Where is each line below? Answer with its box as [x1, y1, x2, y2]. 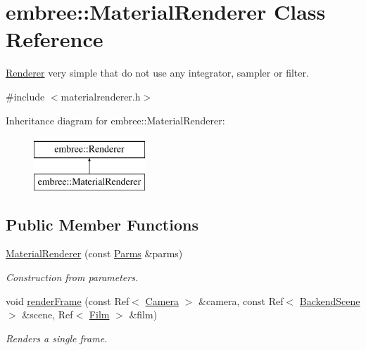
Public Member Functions [6, 213, 198, 235]
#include [6, 89, 45, 103]
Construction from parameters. [6, 270, 139, 285]
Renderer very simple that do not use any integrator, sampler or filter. [6, 65, 309, 80]
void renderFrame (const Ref [6, 293, 130, 308]
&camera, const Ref [198, 293, 284, 308]
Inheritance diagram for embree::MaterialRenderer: [6, 112, 225, 127]
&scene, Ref [22, 307, 73, 322]
